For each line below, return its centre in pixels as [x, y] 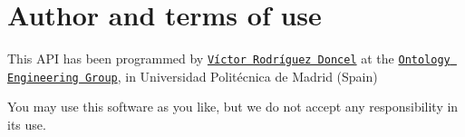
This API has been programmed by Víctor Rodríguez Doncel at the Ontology [229, 59]
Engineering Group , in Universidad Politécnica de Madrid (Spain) [193, 76]
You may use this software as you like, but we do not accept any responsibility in [233, 107]
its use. [27, 125]
